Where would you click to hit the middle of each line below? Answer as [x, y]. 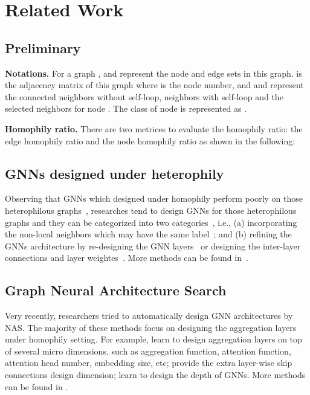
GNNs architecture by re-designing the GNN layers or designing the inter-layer [153, 246]
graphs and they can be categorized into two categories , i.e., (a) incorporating [151, 222]
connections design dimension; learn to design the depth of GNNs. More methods [155, 375]
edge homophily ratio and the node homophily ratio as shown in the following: [150, 140]
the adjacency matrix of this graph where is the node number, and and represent [154, 85]
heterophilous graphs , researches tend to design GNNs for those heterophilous [151, 210]
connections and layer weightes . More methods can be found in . [127, 258]
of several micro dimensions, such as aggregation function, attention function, [148, 351]
